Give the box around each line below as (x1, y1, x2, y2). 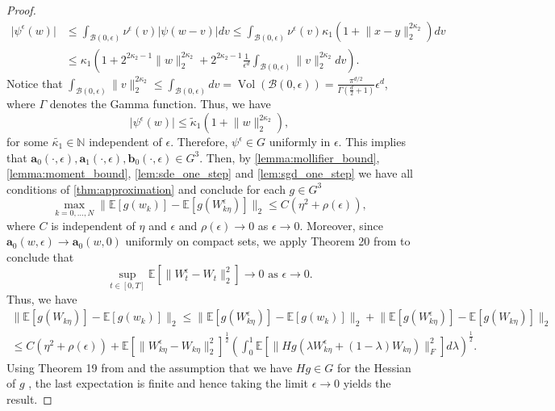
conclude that (6, 248, 74, 265)
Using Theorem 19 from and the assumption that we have (6, 359, 293, 375)
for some (6, 133, 48, 150)
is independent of (51, 216, 136, 233)
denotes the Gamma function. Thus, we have (49, 95, 271, 112)
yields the (343, 375, 391, 392)
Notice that (6, 74, 63, 91)
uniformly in (269, 133, 331, 150)
